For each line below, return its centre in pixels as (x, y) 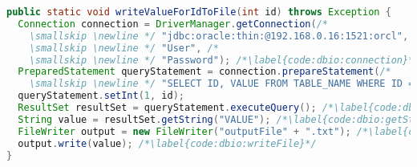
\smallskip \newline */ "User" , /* (124, 48)
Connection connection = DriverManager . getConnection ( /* (173, 24)
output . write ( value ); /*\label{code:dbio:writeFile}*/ (167, 143)
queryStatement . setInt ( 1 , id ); (101, 96)
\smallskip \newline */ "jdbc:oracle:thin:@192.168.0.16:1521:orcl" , (219, 36)
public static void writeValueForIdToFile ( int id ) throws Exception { (199, 12)
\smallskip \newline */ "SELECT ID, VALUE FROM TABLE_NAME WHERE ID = (222, 84)
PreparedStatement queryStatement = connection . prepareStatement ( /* (204, 72)
